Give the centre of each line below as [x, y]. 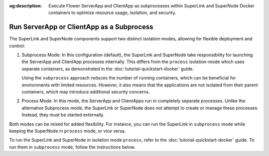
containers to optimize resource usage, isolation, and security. [112, 13]
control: [17, 46]
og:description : [26, 6]
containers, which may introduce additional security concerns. [86, 92]
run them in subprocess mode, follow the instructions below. [72, 147]
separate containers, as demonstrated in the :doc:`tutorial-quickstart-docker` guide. [108, 69]
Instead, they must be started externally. [63, 115]
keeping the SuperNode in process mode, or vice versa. [67, 131]
